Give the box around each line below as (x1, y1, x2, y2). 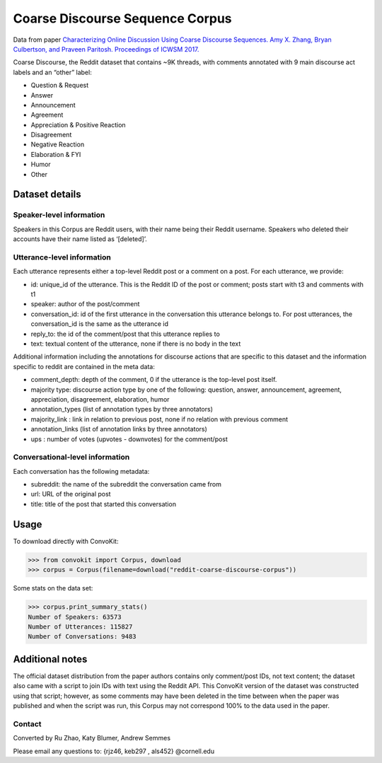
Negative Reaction (30, 140, 85, 148)
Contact (13, 718, 42, 728)
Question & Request (30, 81, 89, 90)
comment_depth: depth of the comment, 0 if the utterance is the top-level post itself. (30, 375, 277, 384)
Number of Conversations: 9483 (28, 633, 137, 641)
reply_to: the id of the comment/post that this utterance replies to (30, 330, 221, 338)
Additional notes (13, 653, 88, 665)
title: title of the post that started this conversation (30, 499, 177, 508)
